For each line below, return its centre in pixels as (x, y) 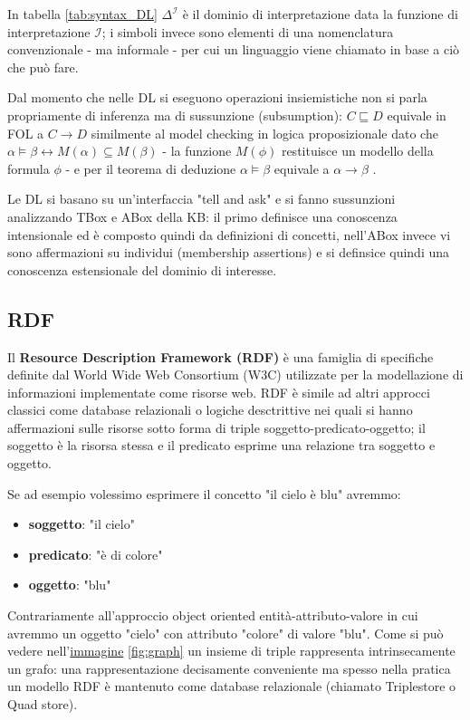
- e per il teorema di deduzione (151, 168)
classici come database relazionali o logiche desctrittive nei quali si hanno (210, 410)
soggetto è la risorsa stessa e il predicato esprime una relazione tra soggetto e (221, 445)
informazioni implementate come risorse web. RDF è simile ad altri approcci (219, 392)
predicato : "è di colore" (96, 554)
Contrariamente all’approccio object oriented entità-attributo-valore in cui (213, 615)
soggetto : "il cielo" (82, 524)
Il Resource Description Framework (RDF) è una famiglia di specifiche (221, 356)
